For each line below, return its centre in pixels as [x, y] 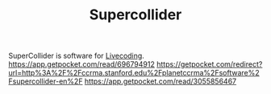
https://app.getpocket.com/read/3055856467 [160, 81]
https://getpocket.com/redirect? [209, 64]
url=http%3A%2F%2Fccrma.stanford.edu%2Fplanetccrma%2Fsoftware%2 [134, 73]
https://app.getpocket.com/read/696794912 [81, 64]
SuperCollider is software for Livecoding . [77, 56]
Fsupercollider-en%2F [46, 81]
